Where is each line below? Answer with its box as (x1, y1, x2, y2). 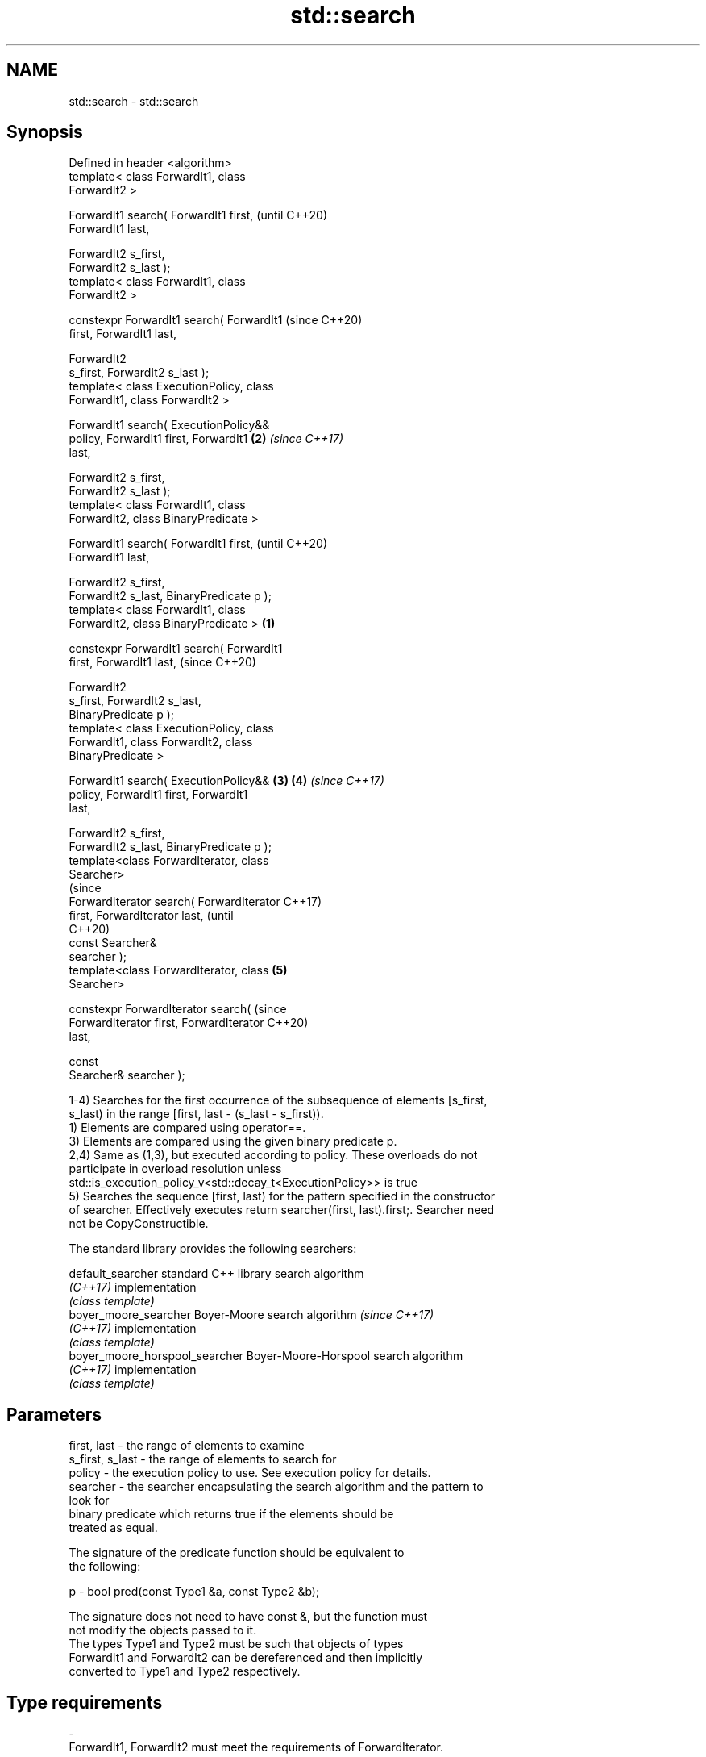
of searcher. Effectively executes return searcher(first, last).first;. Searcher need (69, 1203, 495, 1217)
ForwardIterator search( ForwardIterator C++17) (69, 895, 322, 909)
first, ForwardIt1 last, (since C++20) (69, 655, 256, 670)
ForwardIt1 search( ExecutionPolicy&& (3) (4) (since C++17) (69, 774, 384, 788)
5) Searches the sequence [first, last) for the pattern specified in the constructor (69, 1189, 496, 1204)
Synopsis (6, 122, 83, 143)
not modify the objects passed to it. (69, 1623, 257, 1638)
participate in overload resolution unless (69, 1162, 282, 1176)
